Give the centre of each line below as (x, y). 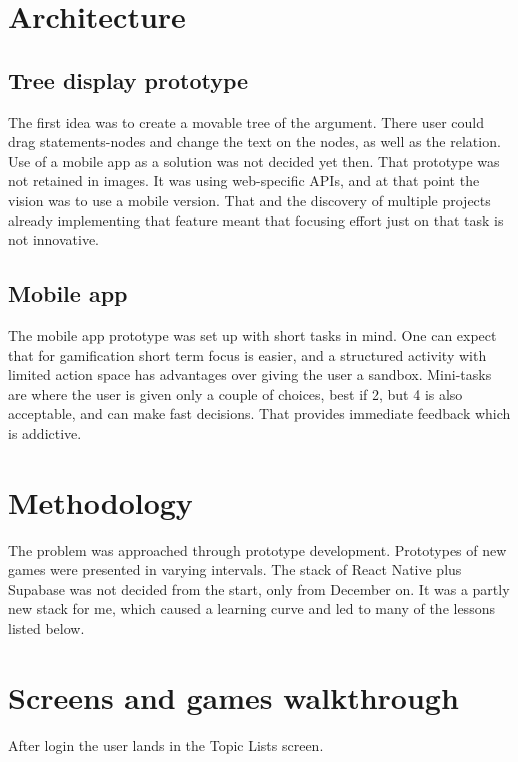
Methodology (100, 501)
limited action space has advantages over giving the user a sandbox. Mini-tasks (250, 374)
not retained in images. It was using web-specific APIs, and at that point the (244, 180)
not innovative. (54, 239)
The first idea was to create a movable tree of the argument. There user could (246, 121)
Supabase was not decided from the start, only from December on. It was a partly (259, 588)
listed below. (46, 628)
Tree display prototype (128, 79)
